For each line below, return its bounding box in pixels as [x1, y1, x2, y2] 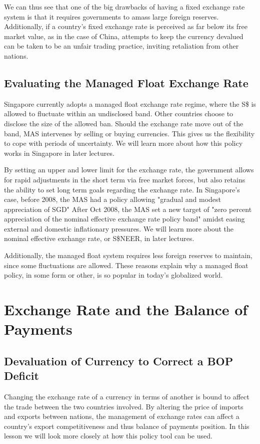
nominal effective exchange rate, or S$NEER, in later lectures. [4, 233, 194, 244]
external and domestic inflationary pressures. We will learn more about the [4, 223, 234, 234]
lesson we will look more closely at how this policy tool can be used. [4, 430, 212, 441]
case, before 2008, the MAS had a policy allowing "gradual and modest [4, 194, 221, 204]
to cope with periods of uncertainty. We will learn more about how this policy [4, 138, 243, 148]
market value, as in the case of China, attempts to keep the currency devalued [4, 31, 243, 41]
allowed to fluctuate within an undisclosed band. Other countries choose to [4, 108, 233, 119]
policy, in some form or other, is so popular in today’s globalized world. [4, 270, 223, 280]
